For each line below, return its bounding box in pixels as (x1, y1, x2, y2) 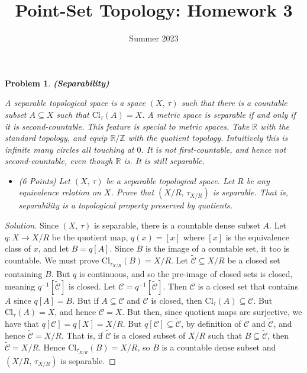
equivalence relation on (18, 186, 101, 198)
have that (5, 317, 39, 330)
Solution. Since (5, 219, 59, 231)
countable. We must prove (5, 254, 99, 266)
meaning (5, 279, 35, 292)
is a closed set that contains (198, 279, 298, 292)
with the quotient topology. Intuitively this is (128, 131, 288, 144)
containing (5, 268, 43, 280)
